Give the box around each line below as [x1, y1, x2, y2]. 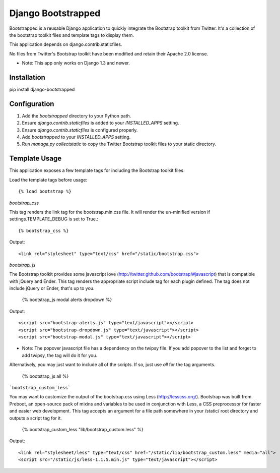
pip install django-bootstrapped [9, 86, 75, 93]
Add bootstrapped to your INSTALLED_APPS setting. [22, 134, 131, 140]
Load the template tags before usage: [9, 176, 88, 183]
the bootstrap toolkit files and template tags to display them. [9, 32, 134, 38]
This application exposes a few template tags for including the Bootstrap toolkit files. [9, 167, 185, 173]
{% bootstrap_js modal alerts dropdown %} [22, 297, 112, 303]
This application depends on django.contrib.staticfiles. [9, 41, 122, 47]
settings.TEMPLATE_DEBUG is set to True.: [9, 216, 98, 222]
